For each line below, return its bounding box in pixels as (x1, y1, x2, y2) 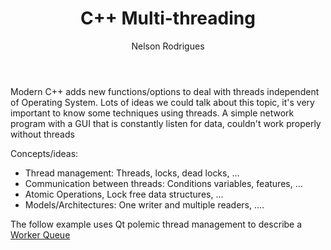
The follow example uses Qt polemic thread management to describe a (10, 218, 303, 230)
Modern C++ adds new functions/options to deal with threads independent (10, 85, 320, 97)
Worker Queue (10, 228, 71, 241)
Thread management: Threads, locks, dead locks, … (24, 167, 240, 179)
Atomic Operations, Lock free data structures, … (24, 188, 224, 200)
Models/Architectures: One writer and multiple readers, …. (24, 198, 265, 211)
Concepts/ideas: (10, 147, 79, 159)
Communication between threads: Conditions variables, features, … (24, 177, 303, 189)
